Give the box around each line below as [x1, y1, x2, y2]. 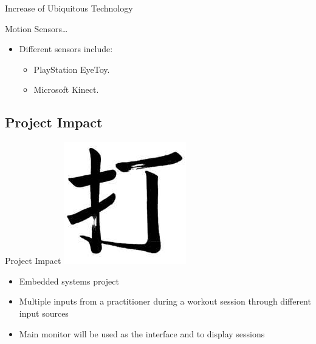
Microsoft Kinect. [33, 83, 99, 96]
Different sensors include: [19, 42, 113, 55]
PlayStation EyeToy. [33, 62, 110, 75]
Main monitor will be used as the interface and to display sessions [19, 327, 265, 340]
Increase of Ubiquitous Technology [5, 2, 133, 14]
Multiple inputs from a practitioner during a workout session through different [19, 295, 311, 308]
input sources [19, 306, 69, 319]
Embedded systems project [19, 274, 119, 287]
